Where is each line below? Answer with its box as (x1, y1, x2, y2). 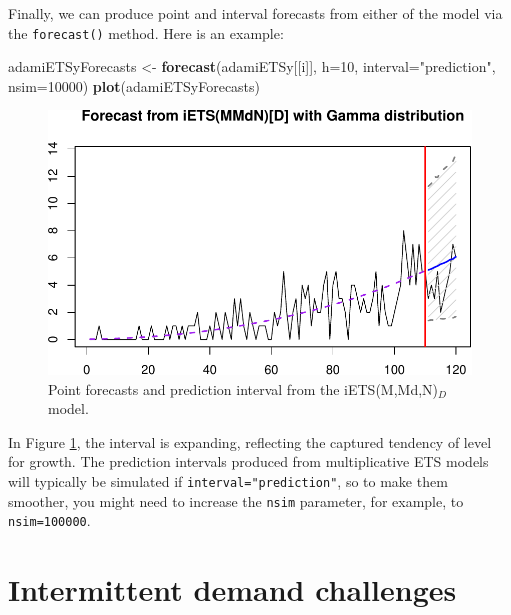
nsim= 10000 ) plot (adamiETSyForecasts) (8, 75, 261, 96)
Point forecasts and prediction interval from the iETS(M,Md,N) (48, 378, 439, 399)
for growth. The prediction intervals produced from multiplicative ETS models (8, 451, 489, 472)
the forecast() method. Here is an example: (8, 22, 284, 43)
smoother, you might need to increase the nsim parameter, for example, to (8, 490, 464, 511)
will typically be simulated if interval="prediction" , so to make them (8, 471, 448, 492)
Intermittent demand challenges (8, 569, 457, 610)
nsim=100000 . (8, 510, 91, 531)
